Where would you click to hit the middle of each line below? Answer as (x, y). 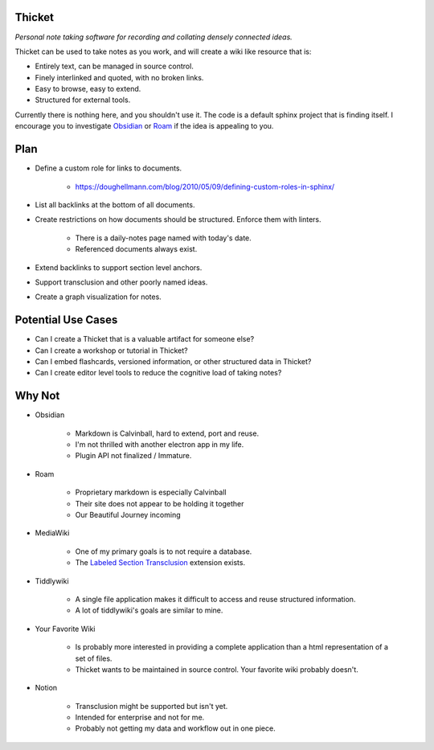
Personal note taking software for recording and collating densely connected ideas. (154, 37)
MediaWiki (52, 533)
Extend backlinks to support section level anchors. (119, 267)
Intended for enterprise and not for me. (140, 717)
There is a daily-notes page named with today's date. (164, 238)
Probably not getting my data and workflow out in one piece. (176, 728)
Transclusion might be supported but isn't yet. (151, 706)
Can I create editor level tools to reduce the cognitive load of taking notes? (158, 373)
